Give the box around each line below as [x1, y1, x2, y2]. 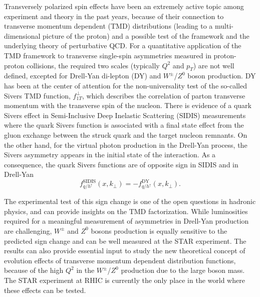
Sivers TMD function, [4, 90, 71, 101]
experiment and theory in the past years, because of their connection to [4, 11, 224, 21]
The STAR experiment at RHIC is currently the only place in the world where [4, 274, 245, 285]
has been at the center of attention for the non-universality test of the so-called [4, 80, 247, 90]
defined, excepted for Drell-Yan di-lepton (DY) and [4, 70, 161, 81]
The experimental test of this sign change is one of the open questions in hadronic [4, 196, 256, 207]
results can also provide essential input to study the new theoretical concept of [4, 245, 245, 256]
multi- [215, 21, 233, 31]
